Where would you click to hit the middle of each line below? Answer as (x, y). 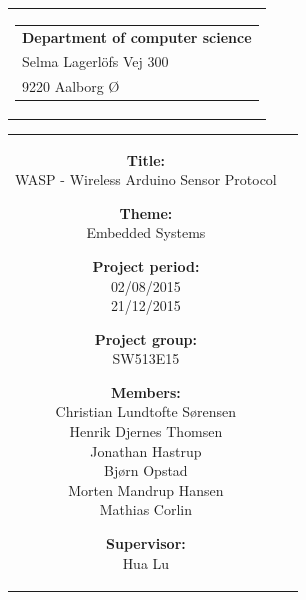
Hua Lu (146, 562)
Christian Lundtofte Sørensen (146, 411)
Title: (145, 159)
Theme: (146, 212)
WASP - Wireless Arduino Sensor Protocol (146, 179)
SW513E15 (146, 358)
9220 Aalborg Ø (71, 86)
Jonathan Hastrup (146, 450)
